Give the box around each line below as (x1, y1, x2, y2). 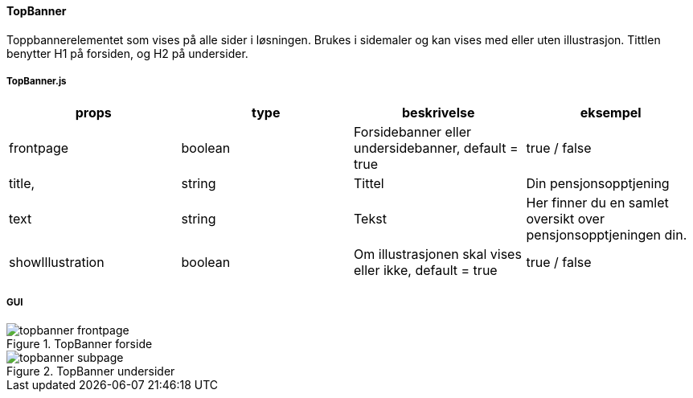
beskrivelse (402, 105, 475, 121)
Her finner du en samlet (526, 195, 669, 211)
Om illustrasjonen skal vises (354, 246, 522, 263)
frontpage (9, 140, 69, 157)
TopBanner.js (6, 76, 67, 87)
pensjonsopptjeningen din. (526, 227, 687, 244)
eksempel (580, 105, 642, 121)
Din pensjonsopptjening (526, 175, 670, 192)
